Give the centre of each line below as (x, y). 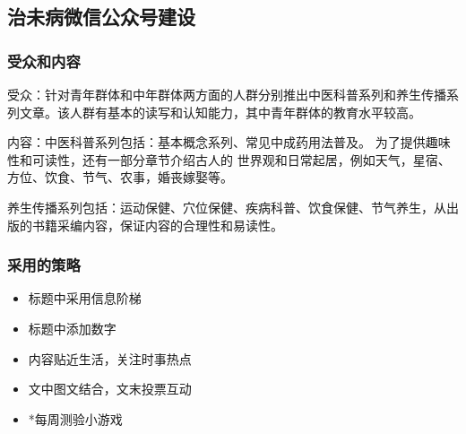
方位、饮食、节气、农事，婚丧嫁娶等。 (120, 177)
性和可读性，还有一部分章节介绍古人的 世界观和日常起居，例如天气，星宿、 (229, 159)
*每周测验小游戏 (75, 418)
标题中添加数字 (72, 328)
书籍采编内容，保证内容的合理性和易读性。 (157, 225)
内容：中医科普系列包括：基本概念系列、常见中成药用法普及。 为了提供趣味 (229, 142)
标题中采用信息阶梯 (85, 298)
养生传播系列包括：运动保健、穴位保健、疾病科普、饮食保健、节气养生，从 (227, 207)
